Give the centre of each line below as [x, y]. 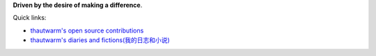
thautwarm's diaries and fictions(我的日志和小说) [100, 40]
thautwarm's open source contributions [87, 30]
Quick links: [30, 18]
